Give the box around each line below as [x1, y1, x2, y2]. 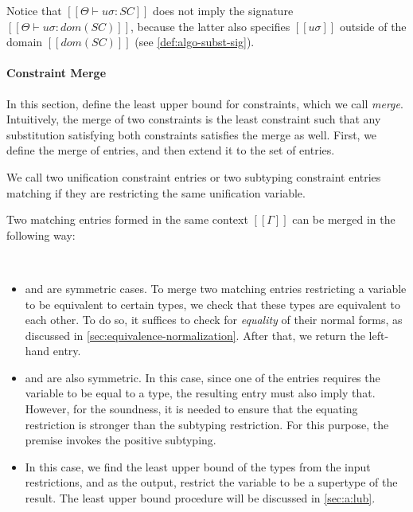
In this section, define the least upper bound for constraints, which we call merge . [6, 95, 403, 111]
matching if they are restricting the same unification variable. [6, 184, 306, 201]
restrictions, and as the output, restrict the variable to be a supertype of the [25, 474, 398, 491]
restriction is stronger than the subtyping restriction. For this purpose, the [25, 416, 389, 432]
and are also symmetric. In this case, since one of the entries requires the [25, 369, 380, 385]
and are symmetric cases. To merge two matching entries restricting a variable [25, 279, 407, 296]
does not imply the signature [153, 2, 294, 18]
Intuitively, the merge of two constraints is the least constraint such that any [6, 111, 381, 127]
